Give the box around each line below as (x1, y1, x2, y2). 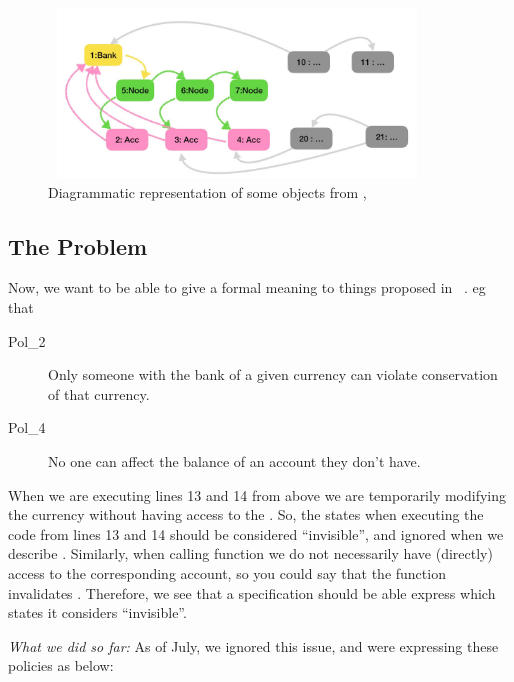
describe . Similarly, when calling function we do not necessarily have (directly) (8, 543, 493, 564)
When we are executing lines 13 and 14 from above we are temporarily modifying (8, 484, 507, 505)
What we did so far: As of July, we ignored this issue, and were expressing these (8, 635, 499, 656)
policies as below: (8, 655, 114, 676)
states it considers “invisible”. (8, 602, 187, 623)
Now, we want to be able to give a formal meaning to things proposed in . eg (8, 277, 486, 298)
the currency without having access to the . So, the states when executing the (8, 504, 484, 525)
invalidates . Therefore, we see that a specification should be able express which (8, 582, 496, 603)
